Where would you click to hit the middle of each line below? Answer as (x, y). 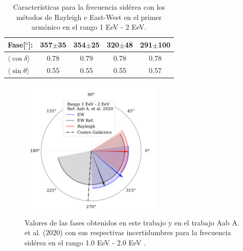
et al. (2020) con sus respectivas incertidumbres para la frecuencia (128, 232)
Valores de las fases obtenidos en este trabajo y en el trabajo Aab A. (132, 222)
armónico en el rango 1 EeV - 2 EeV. (89, 27)
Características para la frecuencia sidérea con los (89, 7)
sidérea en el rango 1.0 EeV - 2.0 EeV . (85, 242)
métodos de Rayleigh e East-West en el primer (89, 17)
